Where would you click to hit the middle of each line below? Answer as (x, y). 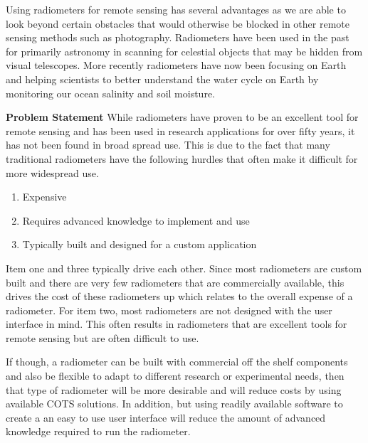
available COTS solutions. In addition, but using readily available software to (174, 404)
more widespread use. (52, 172)
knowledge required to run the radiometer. (98, 431)
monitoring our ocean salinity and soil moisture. (110, 93)
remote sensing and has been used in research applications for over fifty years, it (180, 130)
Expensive (44, 197)
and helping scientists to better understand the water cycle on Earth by (162, 79)
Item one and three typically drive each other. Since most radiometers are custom (184, 268)
